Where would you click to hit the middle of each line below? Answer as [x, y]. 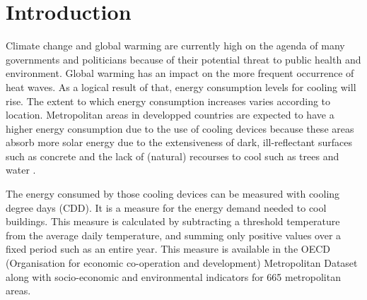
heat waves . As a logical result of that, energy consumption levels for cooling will [181, 86]
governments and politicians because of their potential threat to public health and [183, 59]
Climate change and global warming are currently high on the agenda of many [175, 46]
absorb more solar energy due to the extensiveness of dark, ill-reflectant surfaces [179, 142]
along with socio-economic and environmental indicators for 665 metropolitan [173, 276]
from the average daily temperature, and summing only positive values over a [174, 235]
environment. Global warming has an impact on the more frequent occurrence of [180, 73]
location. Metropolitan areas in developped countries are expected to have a [170, 115]
